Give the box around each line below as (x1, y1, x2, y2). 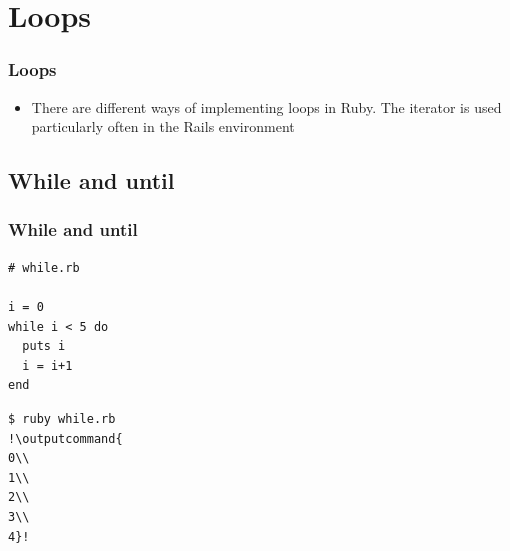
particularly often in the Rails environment (31, 116, 295, 137)
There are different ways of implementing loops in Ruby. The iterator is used (31, 96, 502, 117)
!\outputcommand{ (8, 431, 123, 446)
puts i (22, 339, 66, 354)
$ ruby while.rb (8, 411, 116, 426)
